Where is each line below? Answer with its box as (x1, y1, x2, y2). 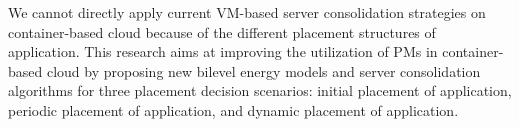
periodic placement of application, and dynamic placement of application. (8, 99, 459, 120)
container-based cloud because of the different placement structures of (8, 21, 436, 42)
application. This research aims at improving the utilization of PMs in (8, 41, 438, 62)
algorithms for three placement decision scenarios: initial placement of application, (8, 80, 512, 101)
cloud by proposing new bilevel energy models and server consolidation (46, 60, 481, 81)
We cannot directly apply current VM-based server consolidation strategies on (8, 2, 486, 22)
